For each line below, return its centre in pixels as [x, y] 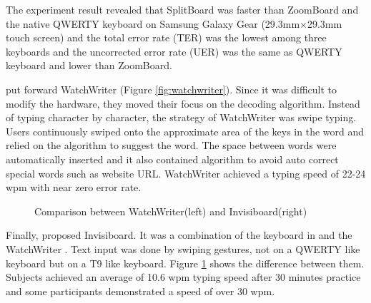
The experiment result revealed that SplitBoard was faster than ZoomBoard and [182, 9]
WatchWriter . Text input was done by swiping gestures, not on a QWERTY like [183, 248]
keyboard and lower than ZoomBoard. [89, 65]
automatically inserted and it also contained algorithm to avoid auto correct [172, 159]
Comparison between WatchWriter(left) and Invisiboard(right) [171, 211]
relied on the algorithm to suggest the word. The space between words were [171, 145]
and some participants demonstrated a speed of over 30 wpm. [140, 291]
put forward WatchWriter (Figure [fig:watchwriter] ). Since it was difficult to [171, 89]
